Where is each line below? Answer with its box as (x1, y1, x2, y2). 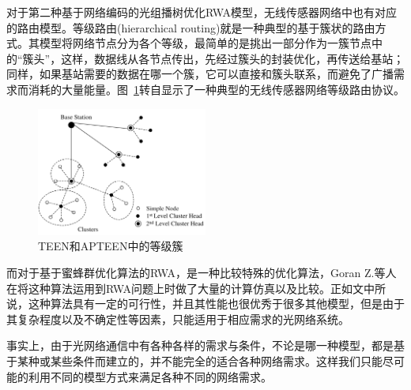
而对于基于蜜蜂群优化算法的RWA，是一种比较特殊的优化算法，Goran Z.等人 (6, 264, 397, 280)
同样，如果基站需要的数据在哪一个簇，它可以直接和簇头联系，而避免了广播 (6, 66, 394, 82)
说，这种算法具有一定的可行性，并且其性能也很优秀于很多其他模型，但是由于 (6, 295, 405, 312)
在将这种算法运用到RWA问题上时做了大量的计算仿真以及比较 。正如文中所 (6, 279, 386, 296)
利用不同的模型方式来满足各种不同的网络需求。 (28, 368, 272, 384)
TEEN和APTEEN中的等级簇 (38, 238, 183, 254)
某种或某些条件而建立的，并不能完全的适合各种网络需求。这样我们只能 (17, 352, 383, 369)
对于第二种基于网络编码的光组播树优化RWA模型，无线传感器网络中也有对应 (6, 4, 398, 20)
